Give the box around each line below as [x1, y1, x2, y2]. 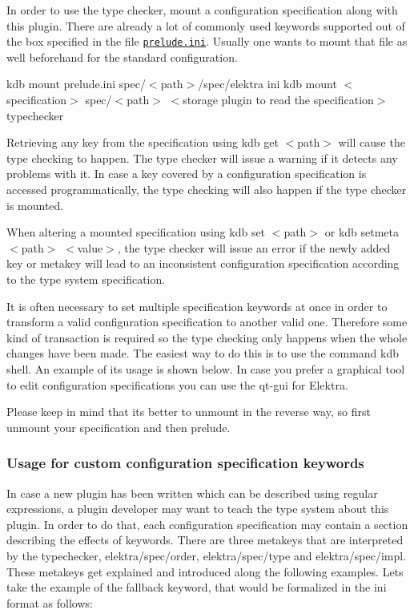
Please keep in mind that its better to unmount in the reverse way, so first [6, 403, 371, 420]
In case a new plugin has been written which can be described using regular [6, 484, 378, 501]
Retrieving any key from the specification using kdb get [6, 134, 279, 151]
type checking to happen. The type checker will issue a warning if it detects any [6, 149, 398, 166]
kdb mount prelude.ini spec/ [6, 75, 146, 92]
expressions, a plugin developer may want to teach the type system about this [6, 500, 389, 517]
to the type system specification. [6, 270, 166, 287]
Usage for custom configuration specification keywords [6, 453, 364, 473]
